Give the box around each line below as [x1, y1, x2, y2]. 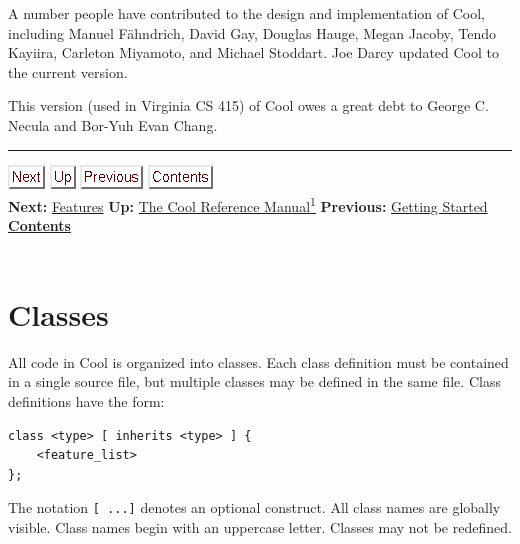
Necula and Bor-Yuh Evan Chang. [8, 114, 218, 135]
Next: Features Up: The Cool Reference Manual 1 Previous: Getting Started [8, 193, 488, 216]
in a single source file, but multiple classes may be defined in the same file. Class [8, 371, 501, 392]
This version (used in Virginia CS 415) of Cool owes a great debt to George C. [8, 95, 489, 116]
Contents [8, 215, 71, 236]
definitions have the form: [8, 390, 165, 411]
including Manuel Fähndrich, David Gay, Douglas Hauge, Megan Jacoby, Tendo [8, 22, 497, 43]
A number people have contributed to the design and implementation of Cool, [8, 3, 485, 23]
